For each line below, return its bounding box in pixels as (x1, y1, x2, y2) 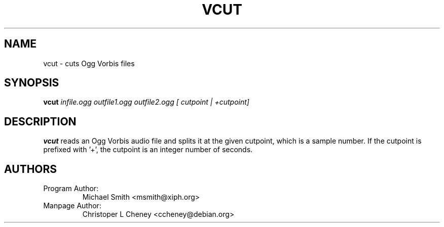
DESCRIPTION (4, 115, 77, 128)
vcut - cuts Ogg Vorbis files (43, 59, 135, 68)
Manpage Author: (43, 201, 101, 210)
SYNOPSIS (4, 76, 59, 89)
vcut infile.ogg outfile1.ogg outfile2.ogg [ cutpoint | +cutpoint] (43, 98, 249, 107)
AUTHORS (4, 162, 57, 175)
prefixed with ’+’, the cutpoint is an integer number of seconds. (43, 145, 253, 154)
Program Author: (43, 184, 99, 193)
